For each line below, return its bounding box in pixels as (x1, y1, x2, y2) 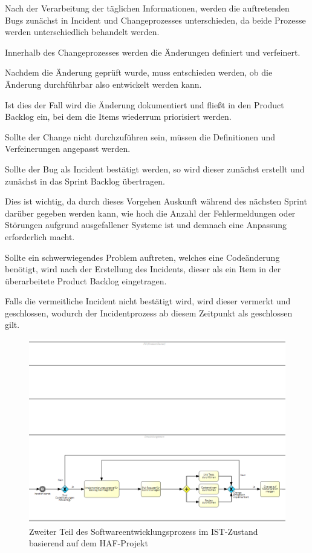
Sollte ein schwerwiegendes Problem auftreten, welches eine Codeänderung (5, 250, 280, 263)
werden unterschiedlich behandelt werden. (5, 25, 160, 38)
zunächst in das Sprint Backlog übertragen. (5, 174, 165, 187)
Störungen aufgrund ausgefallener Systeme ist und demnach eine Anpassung (5, 218, 287, 231)
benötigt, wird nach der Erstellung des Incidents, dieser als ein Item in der (5, 263, 281, 275)
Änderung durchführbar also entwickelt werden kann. (5, 77, 202, 90)
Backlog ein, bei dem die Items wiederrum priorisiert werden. (5, 110, 232, 123)
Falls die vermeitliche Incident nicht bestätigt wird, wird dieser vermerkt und (5, 295, 291, 307)
